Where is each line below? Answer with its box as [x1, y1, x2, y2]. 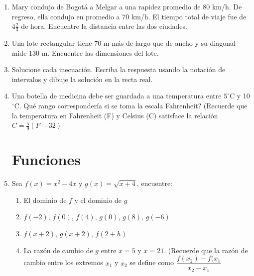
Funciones [11, 149, 81, 170]
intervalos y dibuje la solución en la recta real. [11, 74, 153, 84]
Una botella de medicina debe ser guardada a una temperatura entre [11, 91, 222, 101]
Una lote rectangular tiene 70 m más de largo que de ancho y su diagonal [11, 38, 236, 48]
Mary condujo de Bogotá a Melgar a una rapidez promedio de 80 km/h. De [11, 1, 242, 11]
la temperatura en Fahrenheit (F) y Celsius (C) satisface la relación [11, 110, 218, 120]
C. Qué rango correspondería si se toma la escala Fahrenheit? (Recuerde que [14, 100, 248, 110]
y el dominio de [74, 194, 122, 205]
